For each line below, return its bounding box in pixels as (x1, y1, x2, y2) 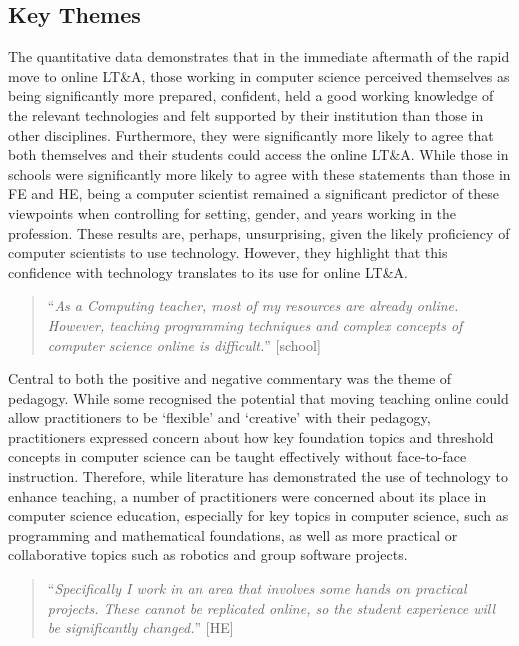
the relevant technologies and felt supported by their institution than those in (8, 104, 484, 125)
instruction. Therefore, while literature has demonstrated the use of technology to (8, 466, 508, 487)
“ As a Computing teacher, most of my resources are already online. (47, 295, 459, 316)
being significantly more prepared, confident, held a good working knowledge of (8, 85, 494, 106)
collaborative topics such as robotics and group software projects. (8, 544, 408, 565)
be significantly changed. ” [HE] (47, 617, 234, 638)
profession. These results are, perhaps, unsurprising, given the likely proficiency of (8, 222, 510, 243)
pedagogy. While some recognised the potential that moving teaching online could (8, 387, 509, 408)
